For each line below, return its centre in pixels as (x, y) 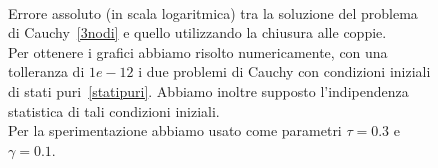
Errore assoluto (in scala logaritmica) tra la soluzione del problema (213, 12)
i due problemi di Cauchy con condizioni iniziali (284, 71)
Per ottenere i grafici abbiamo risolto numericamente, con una (198, 51)
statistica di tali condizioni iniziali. (114, 110)
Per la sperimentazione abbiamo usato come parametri (175, 130)
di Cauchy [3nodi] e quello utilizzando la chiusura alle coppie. (197, 32)
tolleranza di (46, 71)
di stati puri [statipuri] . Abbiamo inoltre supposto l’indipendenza (208, 90)
